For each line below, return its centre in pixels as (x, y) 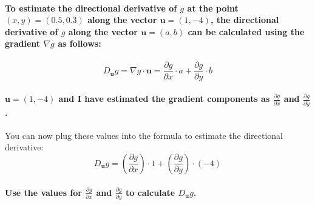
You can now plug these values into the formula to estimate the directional (144, 135)
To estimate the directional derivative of (91, 8)
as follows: (80, 43)
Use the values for (43, 192)
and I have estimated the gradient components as (164, 99)
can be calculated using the (246, 31)
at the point (213, 8)
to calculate (150, 192)
